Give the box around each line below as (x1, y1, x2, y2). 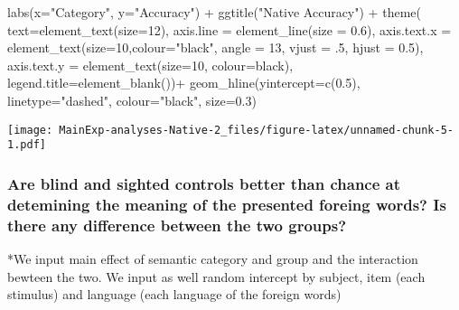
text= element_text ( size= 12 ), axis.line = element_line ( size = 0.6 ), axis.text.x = (7, 20, 452, 39)
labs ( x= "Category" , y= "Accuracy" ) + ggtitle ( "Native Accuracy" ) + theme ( (7, 3, 421, 21)
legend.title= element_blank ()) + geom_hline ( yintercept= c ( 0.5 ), (7, 73, 361, 92)
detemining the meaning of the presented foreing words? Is (7, 193, 446, 215)
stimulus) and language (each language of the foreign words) (7, 285, 342, 304)
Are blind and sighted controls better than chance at (7, 172, 401, 194)
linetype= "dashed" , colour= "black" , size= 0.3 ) (7, 90, 257, 109)
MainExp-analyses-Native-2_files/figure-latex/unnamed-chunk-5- (59, 123, 454, 136)
